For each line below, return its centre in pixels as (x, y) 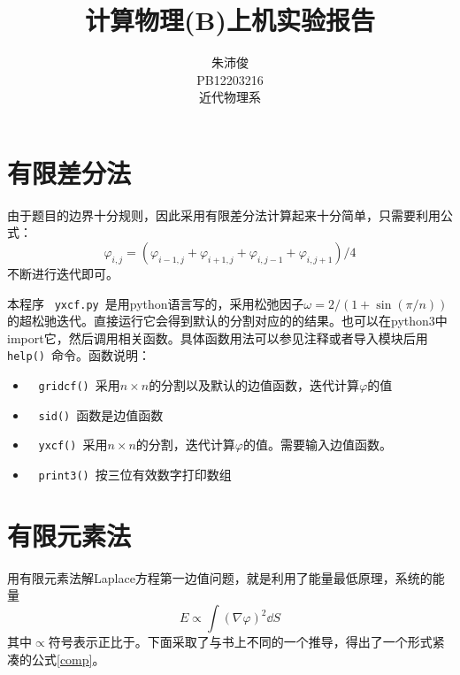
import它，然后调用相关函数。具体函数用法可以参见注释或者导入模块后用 (218, 337)
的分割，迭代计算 (185, 445)
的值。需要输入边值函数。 (317, 445)
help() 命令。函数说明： (79, 355)
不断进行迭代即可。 (63, 274)
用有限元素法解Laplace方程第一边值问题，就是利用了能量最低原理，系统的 (220, 577)
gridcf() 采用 (79, 385)
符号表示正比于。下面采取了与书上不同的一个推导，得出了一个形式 (240, 642)
